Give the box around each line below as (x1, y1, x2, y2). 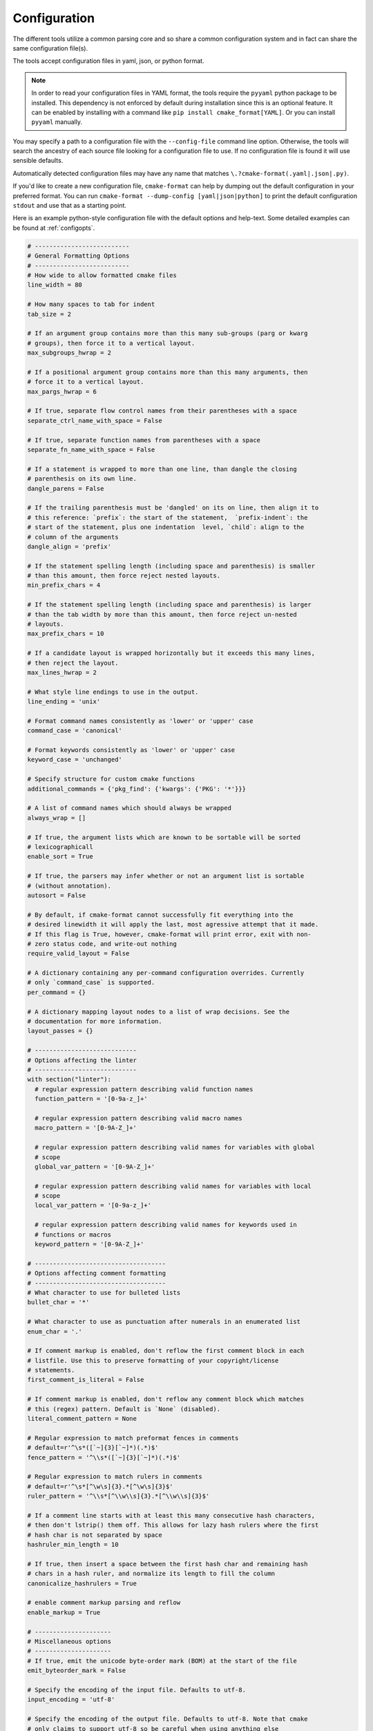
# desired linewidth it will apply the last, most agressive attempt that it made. (27, 921, 319, 929)
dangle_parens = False (27, 485, 104, 492)
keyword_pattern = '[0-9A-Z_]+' (35, 1240, 144, 1248)
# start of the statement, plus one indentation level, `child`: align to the (27, 523, 305, 531)
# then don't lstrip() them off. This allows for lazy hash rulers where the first (27, 1521, 319, 1530)
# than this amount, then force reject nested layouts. (27, 572, 221, 580)
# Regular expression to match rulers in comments (27, 1473, 203, 1481)
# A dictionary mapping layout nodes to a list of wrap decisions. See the (27, 1007, 290, 1016)
